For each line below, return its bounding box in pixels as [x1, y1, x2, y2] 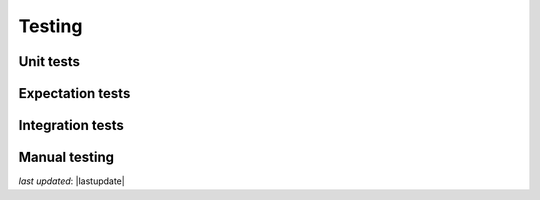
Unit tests [18, 53, 80, 70]
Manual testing [18, 149, 115, 166]
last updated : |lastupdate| [18, 175, 125, 187]
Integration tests [18, 117, 125, 134]
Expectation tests [18, 85, 131, 102]
